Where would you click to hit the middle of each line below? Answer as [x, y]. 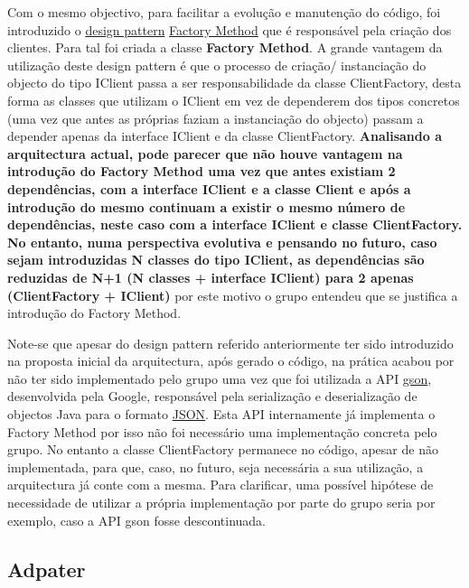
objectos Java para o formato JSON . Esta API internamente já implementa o [221, 414]
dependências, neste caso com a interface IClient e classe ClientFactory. [235, 224]
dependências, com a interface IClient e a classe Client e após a [209, 188]
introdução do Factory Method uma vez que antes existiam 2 [202, 171]
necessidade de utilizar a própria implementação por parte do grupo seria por [221, 503]
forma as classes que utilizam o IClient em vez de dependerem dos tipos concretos [234, 100]
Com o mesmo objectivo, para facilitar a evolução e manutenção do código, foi [224, 12]
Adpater [47, 569]
